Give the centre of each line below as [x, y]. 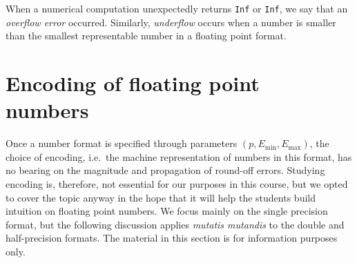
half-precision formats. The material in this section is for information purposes [172, 238]
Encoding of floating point [133, 83]
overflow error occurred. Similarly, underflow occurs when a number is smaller [171, 22]
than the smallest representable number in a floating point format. [146, 36]
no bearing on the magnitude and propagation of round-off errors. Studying [165, 170]
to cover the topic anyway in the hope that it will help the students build [161, 197]
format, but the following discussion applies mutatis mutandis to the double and [175, 224]
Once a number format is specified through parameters [122, 143]
